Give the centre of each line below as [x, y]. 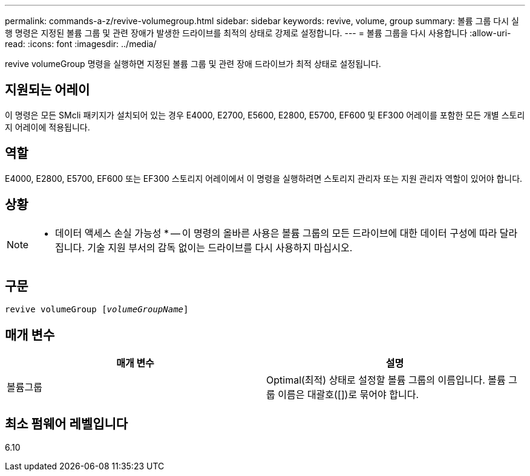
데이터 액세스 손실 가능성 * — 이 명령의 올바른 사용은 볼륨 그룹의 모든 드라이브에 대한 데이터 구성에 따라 [276, 233]
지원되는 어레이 [47, 90]
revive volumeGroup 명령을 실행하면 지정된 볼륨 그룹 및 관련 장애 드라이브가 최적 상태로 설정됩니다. [193, 64]
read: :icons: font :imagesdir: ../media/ [81, 44]
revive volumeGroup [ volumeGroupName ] [97, 310]
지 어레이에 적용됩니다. [47, 127]
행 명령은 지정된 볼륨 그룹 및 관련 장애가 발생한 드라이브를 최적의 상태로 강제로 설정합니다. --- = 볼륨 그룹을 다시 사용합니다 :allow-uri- [258, 33]
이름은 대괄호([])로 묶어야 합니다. [348, 395]
